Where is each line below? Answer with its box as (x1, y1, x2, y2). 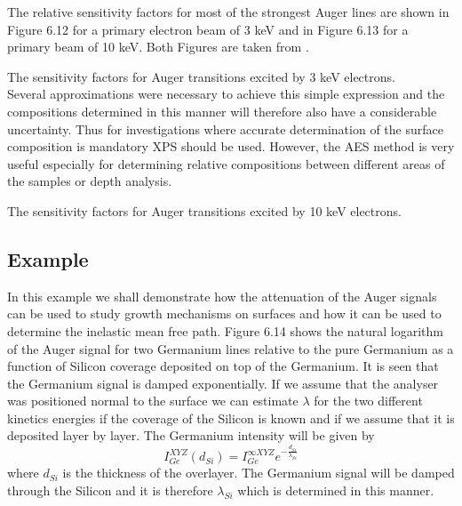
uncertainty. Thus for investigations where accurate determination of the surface (7, 119, 443, 138)
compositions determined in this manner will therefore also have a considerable (7, 101, 437, 120)
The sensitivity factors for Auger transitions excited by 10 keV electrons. (7, 201, 402, 220)
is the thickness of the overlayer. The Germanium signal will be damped (62, 463, 455, 482)
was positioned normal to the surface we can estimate (7, 391, 299, 410)
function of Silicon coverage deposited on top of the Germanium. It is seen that (7, 357, 439, 375)
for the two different (314, 391, 423, 410)
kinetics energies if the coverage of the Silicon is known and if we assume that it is (7, 408, 455, 427)
